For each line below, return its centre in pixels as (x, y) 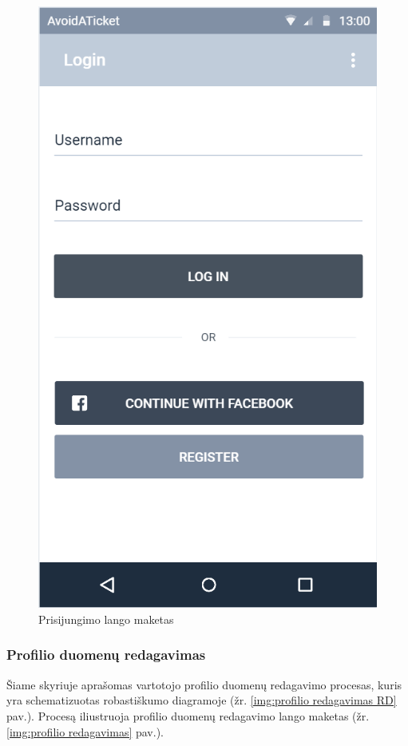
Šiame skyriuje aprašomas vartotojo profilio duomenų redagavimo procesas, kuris (204, 684)
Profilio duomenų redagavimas (106, 655)
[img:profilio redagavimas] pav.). (85, 731)
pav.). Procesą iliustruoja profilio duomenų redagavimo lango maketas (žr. (188, 715)
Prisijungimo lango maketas (106, 619)
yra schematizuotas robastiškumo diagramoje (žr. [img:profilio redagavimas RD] (202, 700)
